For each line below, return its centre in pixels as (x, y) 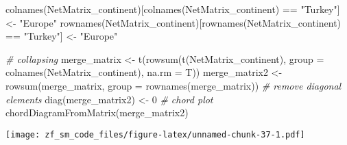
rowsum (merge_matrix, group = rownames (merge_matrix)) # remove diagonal (173, 85)
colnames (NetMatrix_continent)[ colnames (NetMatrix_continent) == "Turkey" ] (173, 9)
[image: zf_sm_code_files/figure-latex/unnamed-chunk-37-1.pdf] (155, 134)
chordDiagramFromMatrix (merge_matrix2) (97, 113)
